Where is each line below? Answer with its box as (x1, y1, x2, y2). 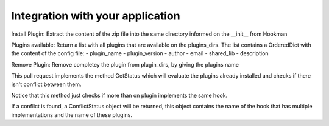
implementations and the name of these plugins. (11, 111, 132, 118)
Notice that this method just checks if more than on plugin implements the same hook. (11, 91, 228, 99)
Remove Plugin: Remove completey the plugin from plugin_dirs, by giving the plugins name (11, 61, 239, 68)
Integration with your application (11, 9, 180, 22)
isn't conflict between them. (11, 81, 82, 88)
